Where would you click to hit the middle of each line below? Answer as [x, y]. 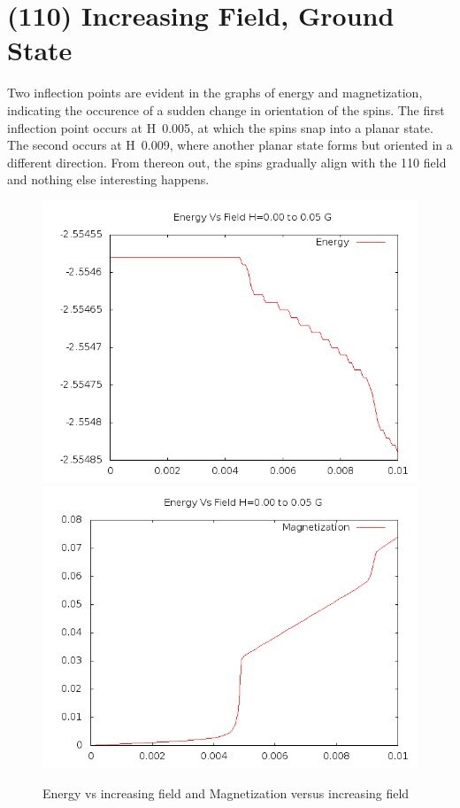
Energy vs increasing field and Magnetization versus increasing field [226, 793]
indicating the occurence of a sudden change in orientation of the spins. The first [226, 109]
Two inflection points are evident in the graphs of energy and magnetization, [215, 93]
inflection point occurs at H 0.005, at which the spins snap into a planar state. [220, 127]
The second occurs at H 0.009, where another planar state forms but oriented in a [230, 145]
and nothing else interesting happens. [108, 179]
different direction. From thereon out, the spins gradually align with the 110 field [227, 162]
